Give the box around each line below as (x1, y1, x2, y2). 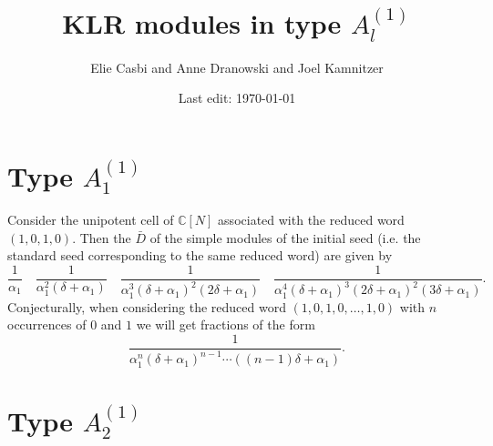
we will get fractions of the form (136, 315, 315, 334)
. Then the (72, 228, 131, 247)
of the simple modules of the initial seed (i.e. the (149, 228, 421, 247)
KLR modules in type (62, 5, 342, 42)
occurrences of (7, 315, 87, 334)
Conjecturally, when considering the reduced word (7, 297, 286, 316)
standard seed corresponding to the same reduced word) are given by (7, 246, 393, 265)
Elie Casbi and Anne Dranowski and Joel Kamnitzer (90, 57, 384, 76)
